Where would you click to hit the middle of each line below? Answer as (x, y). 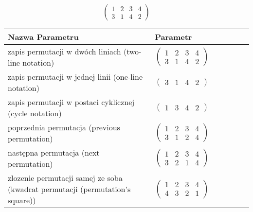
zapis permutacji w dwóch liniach (64, 52)
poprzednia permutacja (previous (64, 127)
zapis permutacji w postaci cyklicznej (71, 102)
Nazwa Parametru (43, 37)
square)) (22, 200)
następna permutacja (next (54, 153)
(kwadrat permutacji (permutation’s (69, 189)
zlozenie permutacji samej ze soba (65, 178)
